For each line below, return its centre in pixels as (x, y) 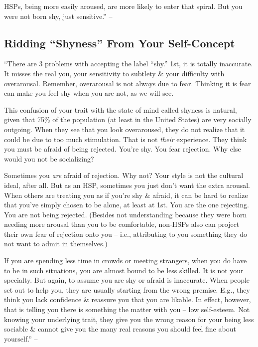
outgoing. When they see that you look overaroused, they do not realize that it (125, 129)
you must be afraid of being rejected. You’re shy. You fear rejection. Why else (123, 149)
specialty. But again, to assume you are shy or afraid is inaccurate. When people (127, 280)
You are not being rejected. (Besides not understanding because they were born (126, 214)
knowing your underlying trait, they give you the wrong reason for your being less (129, 319)
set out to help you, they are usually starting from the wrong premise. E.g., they (127, 289)
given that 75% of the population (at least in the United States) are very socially (128, 119)
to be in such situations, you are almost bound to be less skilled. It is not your (124, 270)
